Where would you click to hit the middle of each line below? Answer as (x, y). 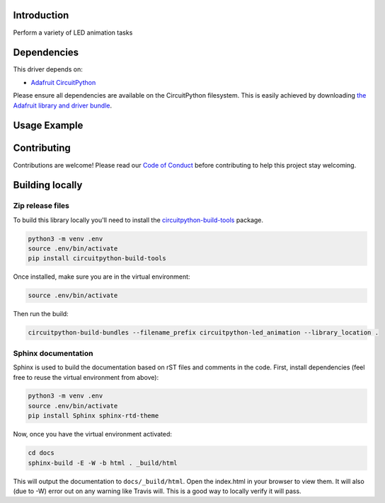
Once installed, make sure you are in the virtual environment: (102, 277)
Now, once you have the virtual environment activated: (93, 434)
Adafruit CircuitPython (63, 82)
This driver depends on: (48, 69)
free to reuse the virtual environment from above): (86, 377)
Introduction (41, 15)
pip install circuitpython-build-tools (97, 259)
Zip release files (41, 206)
